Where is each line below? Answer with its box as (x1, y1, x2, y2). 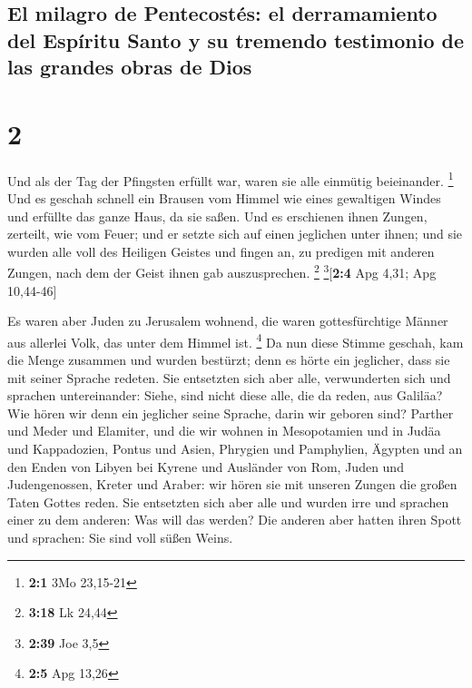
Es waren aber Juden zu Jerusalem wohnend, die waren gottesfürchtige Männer (7, 311, 448, 330)
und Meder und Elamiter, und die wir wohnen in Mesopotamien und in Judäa (7, 421, 441, 440)
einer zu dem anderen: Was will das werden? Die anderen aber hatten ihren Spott (7, 510, 462, 529)
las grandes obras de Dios (7, 53, 252, 81)
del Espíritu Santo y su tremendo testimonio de (7, 25, 464, 54)
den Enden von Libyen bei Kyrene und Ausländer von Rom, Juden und (7, 457, 404, 476)
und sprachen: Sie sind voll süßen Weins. (7, 527, 233, 546)
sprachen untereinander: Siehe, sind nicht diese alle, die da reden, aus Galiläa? (7, 386, 443, 405)
